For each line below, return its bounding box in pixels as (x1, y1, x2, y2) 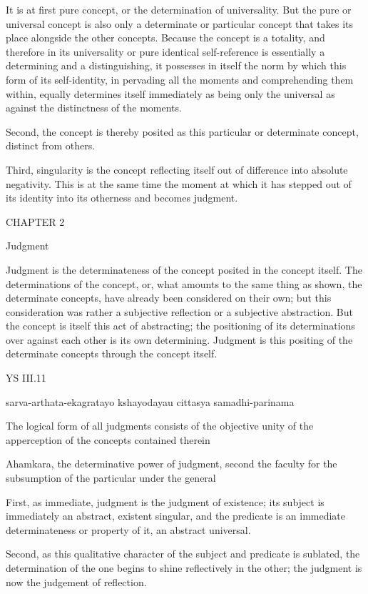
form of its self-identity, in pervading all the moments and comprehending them (6, 71, 354, 86)
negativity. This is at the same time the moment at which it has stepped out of (6, 176, 352, 191)
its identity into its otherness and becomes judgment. (6, 190, 238, 205)
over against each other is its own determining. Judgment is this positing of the (6, 332, 353, 347)
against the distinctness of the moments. (6, 100, 182, 115)
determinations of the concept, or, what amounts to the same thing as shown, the (6, 276, 362, 291)
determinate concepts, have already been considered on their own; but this (6, 290, 332, 305)
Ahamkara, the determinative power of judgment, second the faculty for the (6, 456, 337, 471)
